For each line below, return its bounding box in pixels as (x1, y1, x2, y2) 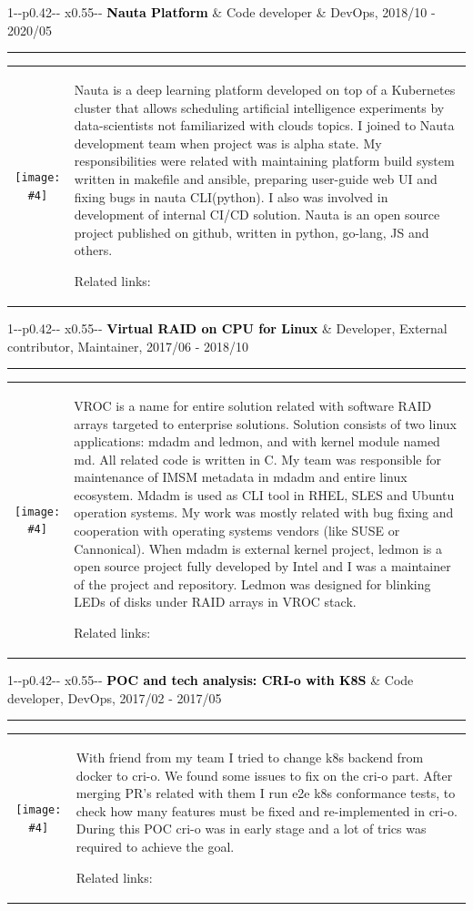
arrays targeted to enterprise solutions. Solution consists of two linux (74, 414, 457, 433)
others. (74, 241, 113, 260)
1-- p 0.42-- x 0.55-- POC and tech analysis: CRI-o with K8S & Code (7, 670, 414, 690)
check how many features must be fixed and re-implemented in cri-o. (75, 801, 458, 820)
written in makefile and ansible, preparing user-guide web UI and (74, 169, 438, 188)
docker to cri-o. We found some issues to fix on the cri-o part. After (75, 765, 453, 784)
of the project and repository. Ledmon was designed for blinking (74, 574, 431, 593)
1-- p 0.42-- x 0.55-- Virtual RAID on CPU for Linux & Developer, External (7, 318, 448, 337)
